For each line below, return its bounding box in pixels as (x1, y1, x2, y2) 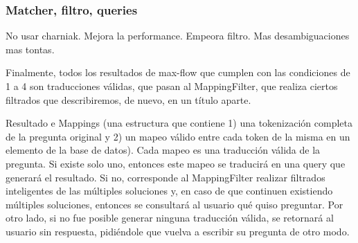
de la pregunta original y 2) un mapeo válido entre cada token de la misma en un (6, 129, 350, 143)
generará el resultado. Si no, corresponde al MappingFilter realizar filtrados (6, 170, 325, 184)
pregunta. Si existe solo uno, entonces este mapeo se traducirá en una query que (6, 156, 346, 170)
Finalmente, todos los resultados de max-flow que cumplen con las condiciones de (6, 65, 350, 80)
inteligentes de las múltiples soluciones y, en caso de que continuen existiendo (6, 183, 333, 198)
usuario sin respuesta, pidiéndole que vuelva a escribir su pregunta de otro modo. (6, 224, 350, 238)
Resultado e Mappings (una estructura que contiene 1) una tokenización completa (6, 116, 353, 130)
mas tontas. (6, 42, 55, 56)
